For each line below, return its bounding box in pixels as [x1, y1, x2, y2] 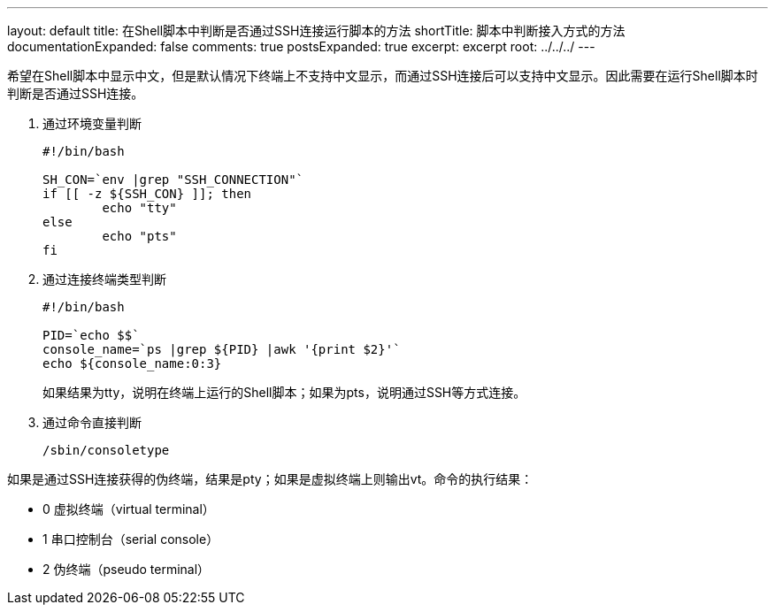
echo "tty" [102, 201, 177, 215]
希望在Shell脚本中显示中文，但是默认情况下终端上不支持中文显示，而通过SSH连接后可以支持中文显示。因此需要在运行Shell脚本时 [7, 68, 758, 83]
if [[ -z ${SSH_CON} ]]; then [42, 187, 252, 201]
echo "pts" [102, 229, 177, 243]
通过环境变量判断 [42, 116, 142, 131]
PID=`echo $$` [42, 328, 140, 342]
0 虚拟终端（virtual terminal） [42, 501, 215, 516]
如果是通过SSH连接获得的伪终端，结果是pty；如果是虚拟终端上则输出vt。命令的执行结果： [7, 471, 533, 486]
